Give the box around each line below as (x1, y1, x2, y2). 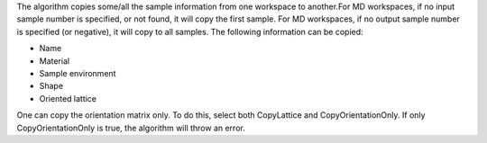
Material (39, 55, 70, 67)
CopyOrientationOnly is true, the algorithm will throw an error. (16, 122, 245, 133)
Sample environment (39, 67, 116, 78)
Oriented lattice (39, 93, 97, 103)
